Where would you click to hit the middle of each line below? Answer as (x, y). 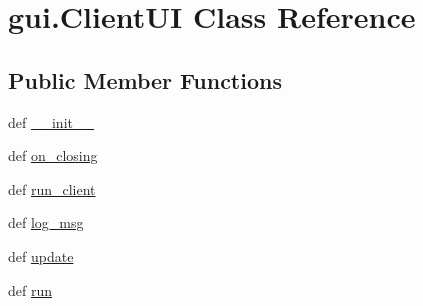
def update (41, 255)
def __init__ (51, 121)
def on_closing (53, 155)
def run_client (52, 188)
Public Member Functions (145, 79)
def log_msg (46, 222)
